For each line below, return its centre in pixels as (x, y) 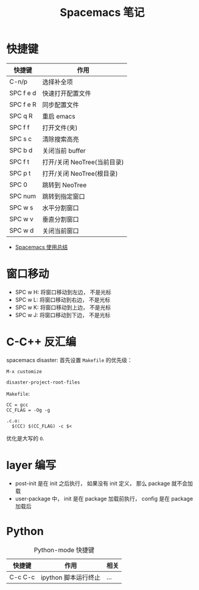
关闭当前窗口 (61, 231)
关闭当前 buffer (64, 150)
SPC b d (21, 150)
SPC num (23, 196)
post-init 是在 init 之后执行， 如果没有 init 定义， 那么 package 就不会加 (104, 483)
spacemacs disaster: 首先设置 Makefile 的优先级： (69, 360)
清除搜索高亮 (61, 139)
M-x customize (24, 371)
